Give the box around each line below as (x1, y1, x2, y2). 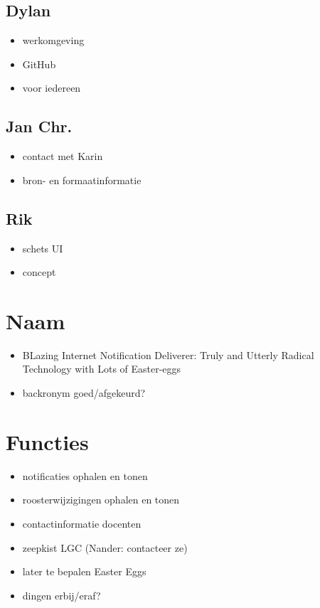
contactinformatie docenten (22, 516, 142, 530)
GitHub (22, 56, 56, 71)
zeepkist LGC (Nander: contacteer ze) (22, 540, 188, 555)
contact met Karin (22, 149, 103, 164)
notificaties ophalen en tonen (22, 468, 148, 483)
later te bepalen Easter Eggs (22, 564, 146, 579)
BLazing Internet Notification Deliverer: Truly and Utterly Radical (22, 347, 314, 362)
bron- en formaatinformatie (22, 172, 142, 187)
